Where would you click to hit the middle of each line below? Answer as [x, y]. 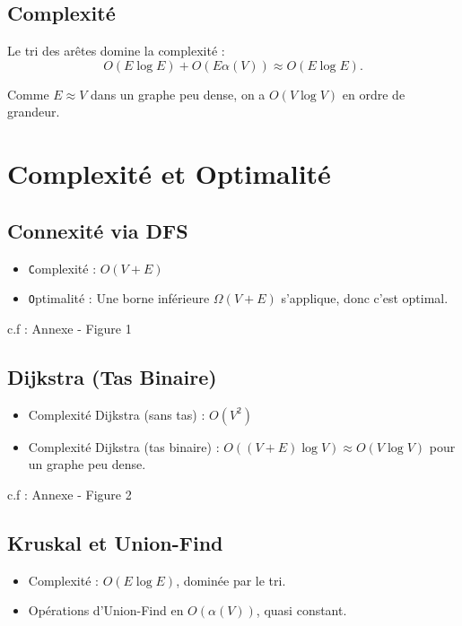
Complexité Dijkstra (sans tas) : [117, 414]
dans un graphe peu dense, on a [178, 94]
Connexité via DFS [98, 230]
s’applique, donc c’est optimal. [365, 298]
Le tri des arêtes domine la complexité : [116, 51]
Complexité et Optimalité [169, 174]
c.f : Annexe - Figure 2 [70, 494]
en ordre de [374, 94]
